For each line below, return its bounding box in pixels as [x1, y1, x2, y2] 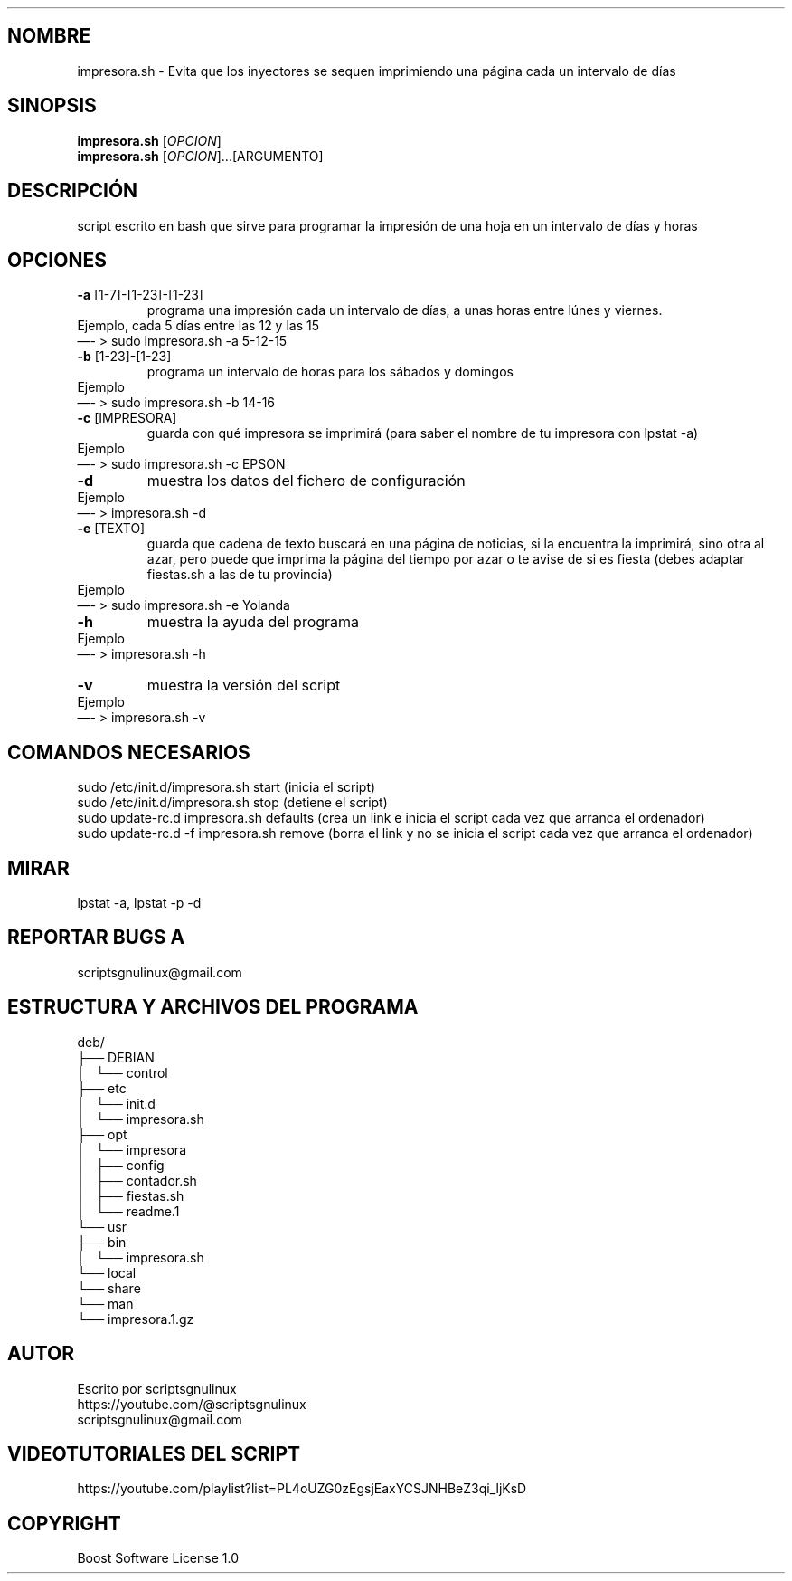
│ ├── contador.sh [77, 1172, 197, 1188]
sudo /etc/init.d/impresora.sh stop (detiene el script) [77, 795, 388, 811]
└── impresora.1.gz [77, 1310, 194, 1327]
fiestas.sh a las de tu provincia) [146, 567, 333, 583]
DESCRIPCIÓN [7, 179, 138, 203]
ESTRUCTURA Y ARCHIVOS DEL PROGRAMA [7, 995, 419, 1019]
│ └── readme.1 [77, 1203, 180, 1219]
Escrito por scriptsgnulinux [77, 1380, 237, 1396]
